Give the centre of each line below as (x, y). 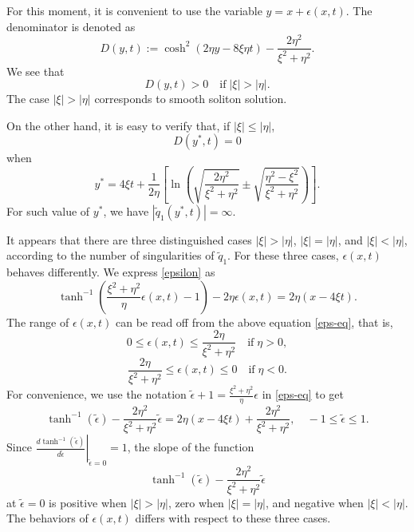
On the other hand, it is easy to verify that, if (118, 125)
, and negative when (314, 502)
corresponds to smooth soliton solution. (191, 99)
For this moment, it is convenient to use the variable (134, 10)
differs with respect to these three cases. (233, 518)
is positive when (88, 502)
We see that (35, 71)
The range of (38, 322)
